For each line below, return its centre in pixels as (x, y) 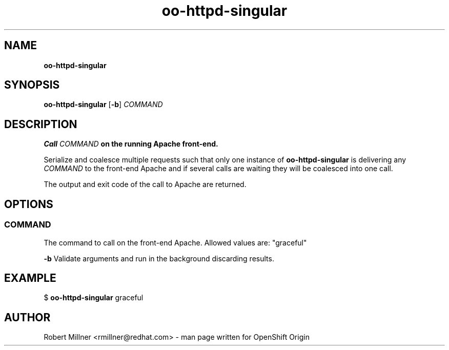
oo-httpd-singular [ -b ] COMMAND (103, 105)
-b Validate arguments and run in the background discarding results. (159, 258)
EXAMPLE (30, 278)
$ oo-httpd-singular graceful (94, 298)
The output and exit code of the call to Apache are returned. (145, 184)
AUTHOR (27, 317)
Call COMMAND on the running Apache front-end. (131, 144)
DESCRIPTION (41, 124)
